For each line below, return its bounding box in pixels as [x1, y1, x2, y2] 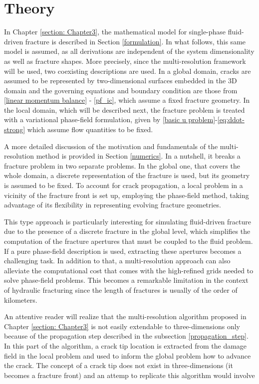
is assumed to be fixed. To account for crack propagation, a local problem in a [4, 180, 243, 191]
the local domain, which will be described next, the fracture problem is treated [4, 104, 245, 115]
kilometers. [4, 294, 37, 305]
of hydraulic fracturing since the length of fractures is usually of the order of [4, 284, 238, 295]
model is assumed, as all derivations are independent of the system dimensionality [4, 46, 255, 56]
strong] [4, 124, 25, 135]
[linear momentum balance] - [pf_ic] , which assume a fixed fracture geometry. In [4, 95, 250, 105]
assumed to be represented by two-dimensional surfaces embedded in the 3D [4, 75, 237, 86]
